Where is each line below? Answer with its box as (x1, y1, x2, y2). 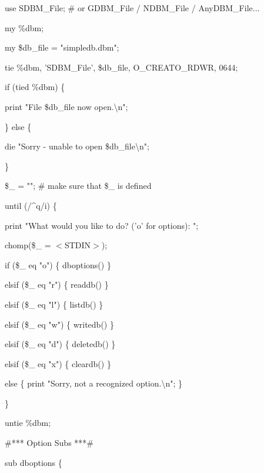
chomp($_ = (5, 239, 51, 251)
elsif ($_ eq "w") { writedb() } (5, 318, 114, 330)
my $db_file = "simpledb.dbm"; (5, 41, 119, 54)
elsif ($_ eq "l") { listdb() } (5, 298, 103, 310)
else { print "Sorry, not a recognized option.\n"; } (5, 377, 183, 389)
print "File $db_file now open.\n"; (5, 100, 128, 112)
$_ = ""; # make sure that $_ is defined (5, 179, 152, 192)
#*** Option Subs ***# (5, 437, 93, 449)
